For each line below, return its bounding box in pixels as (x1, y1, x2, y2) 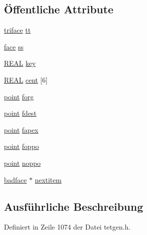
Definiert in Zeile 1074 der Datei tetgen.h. (4, 222, 131, 232)
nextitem (35, 174, 62, 185)
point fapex (4, 124, 38, 135)
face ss (4, 41, 24, 51)
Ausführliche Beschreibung (4, 198, 143, 214)
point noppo (4, 157, 41, 168)
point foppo (4, 141, 39, 151)
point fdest (4, 108, 37, 118)
